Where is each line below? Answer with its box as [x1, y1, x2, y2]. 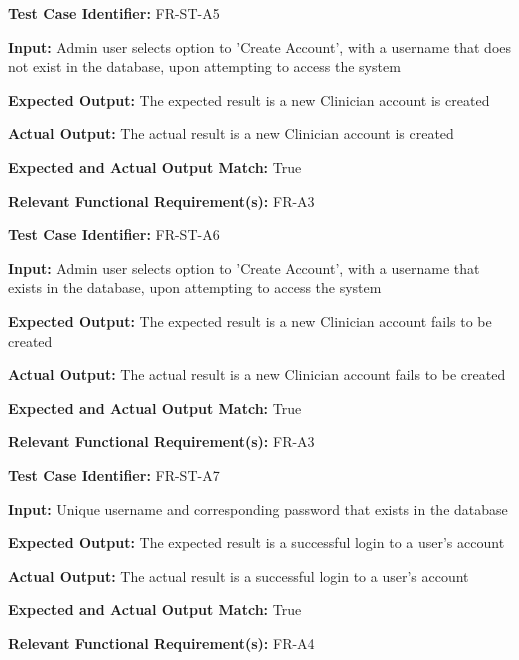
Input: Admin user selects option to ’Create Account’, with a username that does [8, 36, 512, 57]
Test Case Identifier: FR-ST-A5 [8, 3, 220, 23]
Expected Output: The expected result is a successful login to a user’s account [8, 532, 505, 553]
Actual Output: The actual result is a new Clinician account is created [8, 123, 454, 144]
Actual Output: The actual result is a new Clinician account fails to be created [8, 364, 506, 385]
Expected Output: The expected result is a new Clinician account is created [8, 89, 490, 110]
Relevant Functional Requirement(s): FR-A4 [8, 632, 315, 653]
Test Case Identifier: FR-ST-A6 [8, 224, 220, 245]
